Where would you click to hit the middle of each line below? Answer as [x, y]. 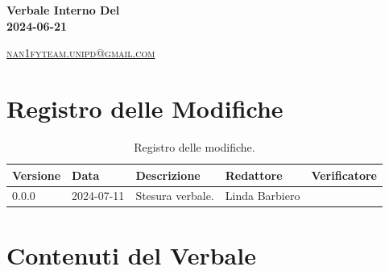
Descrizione [168, 175]
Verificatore [344, 175]
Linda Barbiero [263, 196]
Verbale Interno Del [63, 10]
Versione [37, 175]
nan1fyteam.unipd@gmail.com [81, 53]
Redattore [254, 175]
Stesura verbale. [175, 196]
